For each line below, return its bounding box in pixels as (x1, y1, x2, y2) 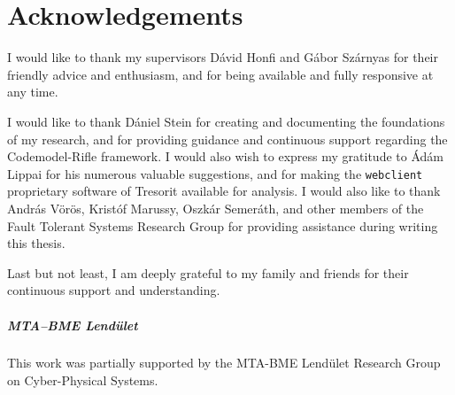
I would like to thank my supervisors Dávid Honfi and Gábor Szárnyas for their (7, 48, 438, 66)
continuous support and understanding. (7, 281, 220, 299)
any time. (7, 82, 58, 101)
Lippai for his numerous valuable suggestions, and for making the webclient (7, 164, 423, 182)
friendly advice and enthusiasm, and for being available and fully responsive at (7, 65, 434, 83)
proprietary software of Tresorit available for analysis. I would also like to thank (7, 182, 441, 200)
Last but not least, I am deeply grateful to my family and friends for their (7, 263, 409, 282)
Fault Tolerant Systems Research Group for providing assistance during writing (7, 216, 438, 235)
